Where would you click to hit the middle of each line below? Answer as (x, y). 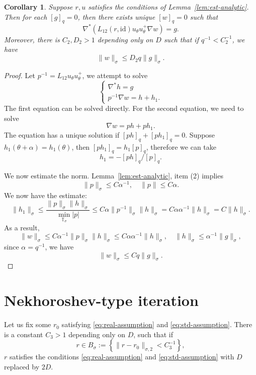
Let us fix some (28, 324)
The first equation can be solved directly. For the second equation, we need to (124, 108)
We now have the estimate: (46, 195)
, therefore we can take (181, 146)
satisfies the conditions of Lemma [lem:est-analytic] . (168, 7)
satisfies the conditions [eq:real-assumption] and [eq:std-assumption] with (122, 357)
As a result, (22, 227)
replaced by (22, 366)
